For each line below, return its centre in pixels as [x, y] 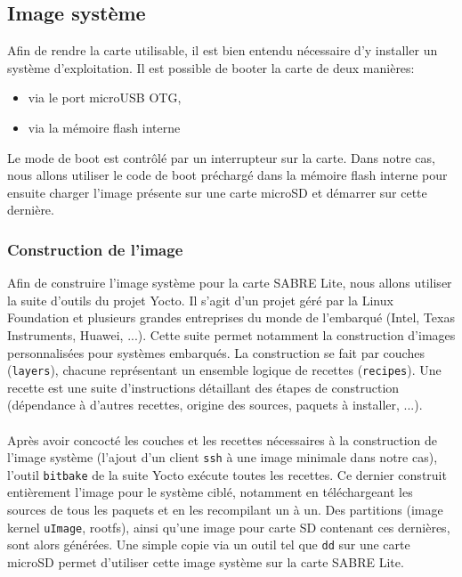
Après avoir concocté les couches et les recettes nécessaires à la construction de [222, 439]
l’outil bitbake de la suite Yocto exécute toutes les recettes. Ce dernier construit [227, 474]
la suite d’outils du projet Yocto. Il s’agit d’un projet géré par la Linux [200, 300]
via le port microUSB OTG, [105, 98]
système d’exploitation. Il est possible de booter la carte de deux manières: [211, 67]
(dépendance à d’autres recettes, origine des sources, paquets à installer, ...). [215, 405]
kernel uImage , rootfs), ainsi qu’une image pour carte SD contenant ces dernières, [229, 527]
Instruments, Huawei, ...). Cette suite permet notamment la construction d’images [231, 334]
